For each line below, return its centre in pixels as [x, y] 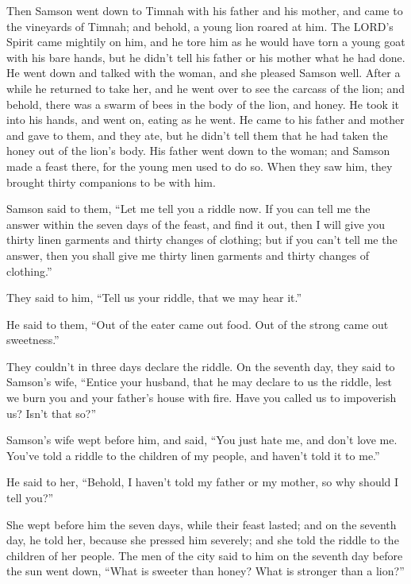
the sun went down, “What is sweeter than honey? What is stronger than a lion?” [205, 571]
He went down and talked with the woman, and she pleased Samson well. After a [204, 73]
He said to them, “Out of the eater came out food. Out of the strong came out [198, 324]
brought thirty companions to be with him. [111, 182]
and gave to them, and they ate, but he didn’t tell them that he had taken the [197, 135]
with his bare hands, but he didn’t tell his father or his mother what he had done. [206, 57]
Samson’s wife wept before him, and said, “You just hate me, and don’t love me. [202, 440]
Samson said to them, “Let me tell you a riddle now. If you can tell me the [188, 209]
